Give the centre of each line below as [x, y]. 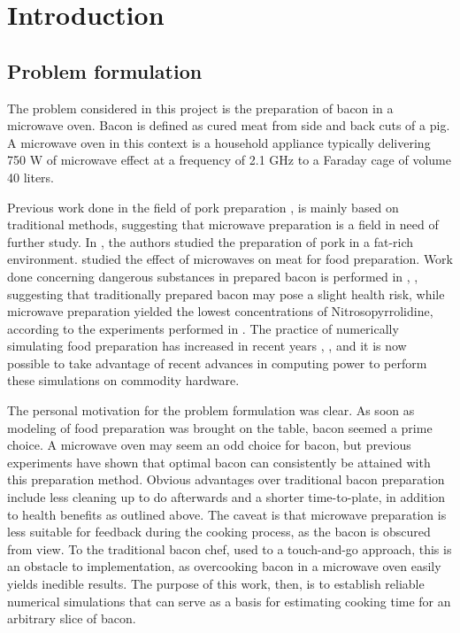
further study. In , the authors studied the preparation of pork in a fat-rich [211, 241]
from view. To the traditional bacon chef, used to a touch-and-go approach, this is [230, 548]
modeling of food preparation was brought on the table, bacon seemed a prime [220, 427]
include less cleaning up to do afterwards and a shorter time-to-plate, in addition [226, 497]
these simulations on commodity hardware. [123, 380]
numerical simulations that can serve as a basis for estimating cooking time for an [229, 601]
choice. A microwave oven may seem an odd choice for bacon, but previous [209, 445]
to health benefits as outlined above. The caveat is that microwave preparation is [227, 514]
